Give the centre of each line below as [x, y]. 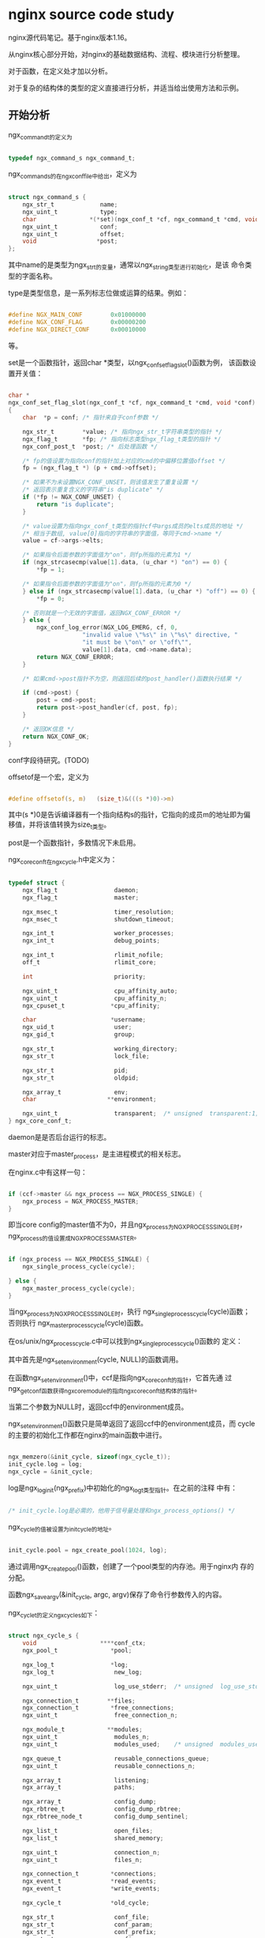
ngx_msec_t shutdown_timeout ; [99, 919]
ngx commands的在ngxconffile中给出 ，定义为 [73, 175]
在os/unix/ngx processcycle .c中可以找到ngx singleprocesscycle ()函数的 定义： [125, 1342]
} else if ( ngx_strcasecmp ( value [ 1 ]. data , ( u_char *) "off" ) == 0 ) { [139, 591]
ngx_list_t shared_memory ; [93, 1838]
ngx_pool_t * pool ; [77, 1651]
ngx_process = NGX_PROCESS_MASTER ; [81, 1201]
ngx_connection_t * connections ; [90, 1874]
